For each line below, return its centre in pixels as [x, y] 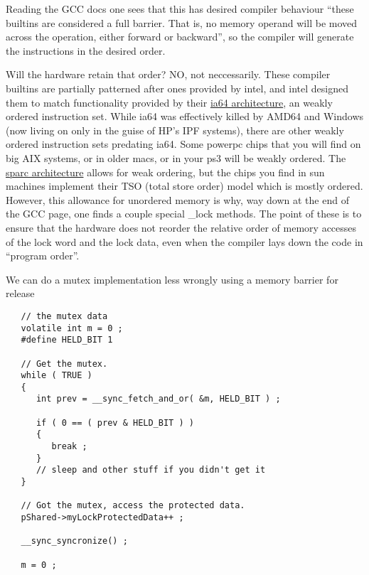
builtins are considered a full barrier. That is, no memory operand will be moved [182, 22]
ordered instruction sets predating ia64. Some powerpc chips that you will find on [183, 144]
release [20, 293]
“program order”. [43, 256]
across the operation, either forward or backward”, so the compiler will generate [180, 37]
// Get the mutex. [64, 364]
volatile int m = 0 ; [72, 328]
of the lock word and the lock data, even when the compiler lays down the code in [184, 241]
